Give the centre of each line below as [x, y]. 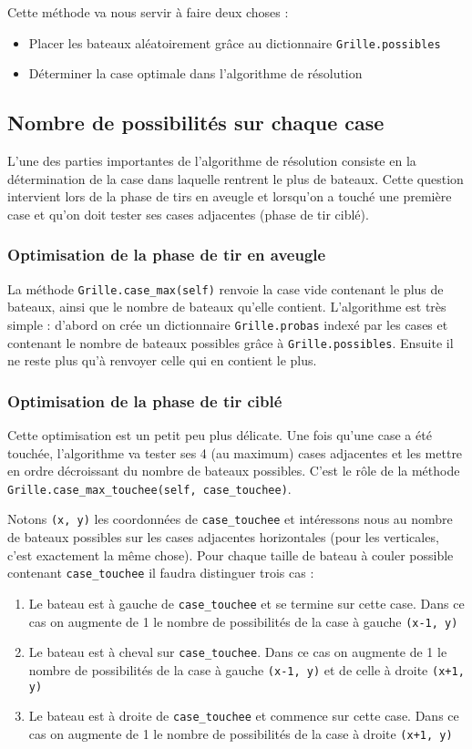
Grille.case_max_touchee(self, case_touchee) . [149, 488]
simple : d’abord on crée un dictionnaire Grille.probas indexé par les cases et [228, 324]
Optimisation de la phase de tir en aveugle [167, 255]
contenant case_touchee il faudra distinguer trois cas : [161, 573]
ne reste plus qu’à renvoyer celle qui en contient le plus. [162, 360]
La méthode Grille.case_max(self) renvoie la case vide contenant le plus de [226, 288]
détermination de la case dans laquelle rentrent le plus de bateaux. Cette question [236, 178]
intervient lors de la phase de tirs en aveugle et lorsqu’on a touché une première [230, 196]
